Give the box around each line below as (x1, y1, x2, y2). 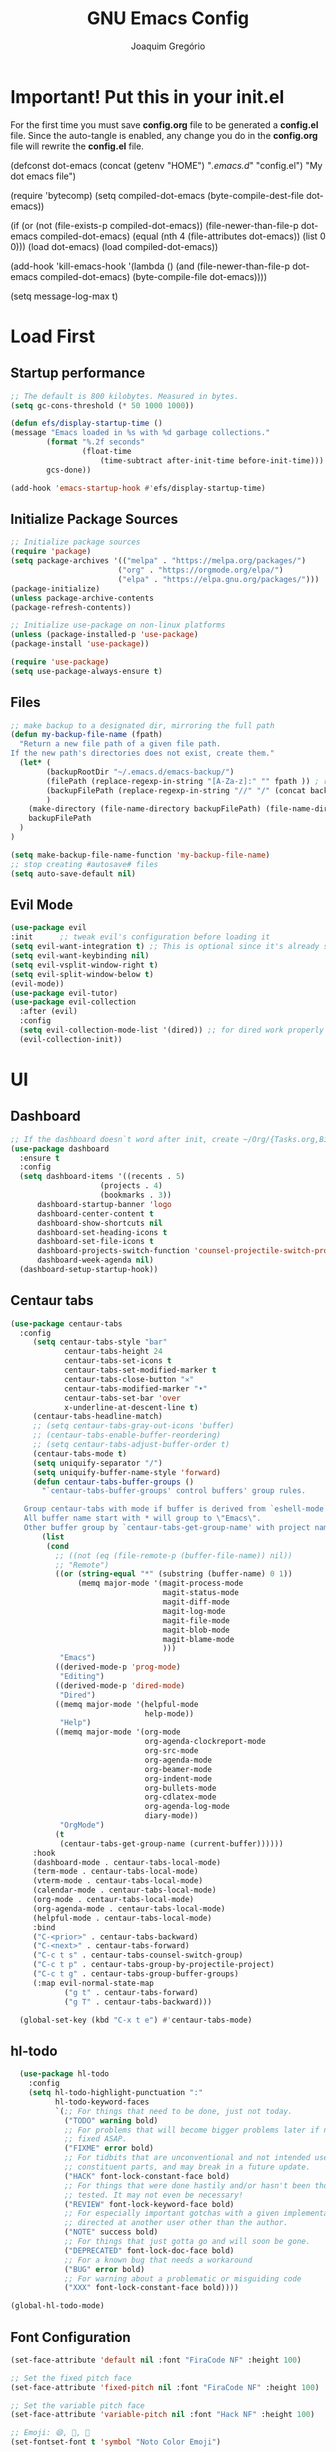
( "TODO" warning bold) (63, 2115, 159, 2126)
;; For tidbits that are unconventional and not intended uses (63, 2153, 333, 2163)
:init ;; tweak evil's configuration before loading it (10, 932, 271, 942)
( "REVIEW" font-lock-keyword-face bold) (63, 2199, 235, 2209)
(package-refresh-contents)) (10, 602, 132, 612)
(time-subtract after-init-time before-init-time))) (99, 455, 325, 466)
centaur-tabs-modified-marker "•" (63, 1383, 208, 1394)
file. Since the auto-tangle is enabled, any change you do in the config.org (10, 129, 318, 141)
